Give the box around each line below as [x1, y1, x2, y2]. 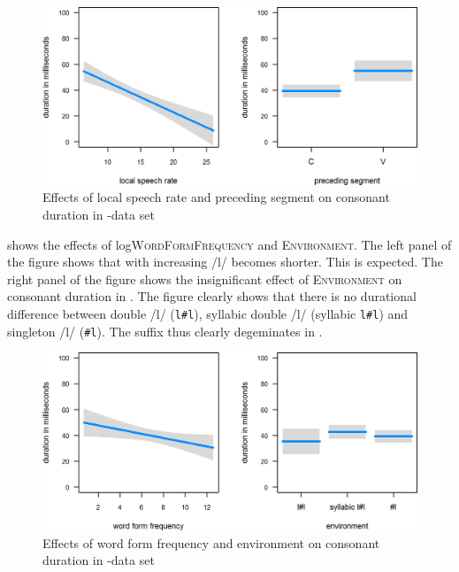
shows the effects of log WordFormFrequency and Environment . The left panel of [7, 235, 452, 253]
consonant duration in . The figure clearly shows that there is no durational [7, 287, 417, 305]
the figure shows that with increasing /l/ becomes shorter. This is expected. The [7, 252, 443, 271]
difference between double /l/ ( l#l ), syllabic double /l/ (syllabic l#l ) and [7, 304, 409, 322]
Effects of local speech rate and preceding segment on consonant [42, 188, 390, 206]
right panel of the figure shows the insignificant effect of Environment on [7, 269, 402, 288]
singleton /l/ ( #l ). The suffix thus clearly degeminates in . [7, 321, 323, 340]
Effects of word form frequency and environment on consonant [42, 533, 380, 552]
